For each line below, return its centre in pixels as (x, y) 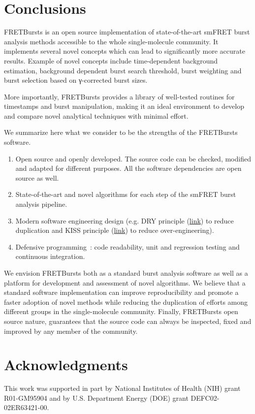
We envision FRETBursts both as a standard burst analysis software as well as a (126, 273)
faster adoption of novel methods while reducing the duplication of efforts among (126, 302)
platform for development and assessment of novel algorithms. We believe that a (125, 282)
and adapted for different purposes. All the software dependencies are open (128, 168)
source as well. (37, 177)
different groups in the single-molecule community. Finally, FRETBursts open (121, 311)
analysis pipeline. (41, 204)
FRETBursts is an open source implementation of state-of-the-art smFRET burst (127, 32)
